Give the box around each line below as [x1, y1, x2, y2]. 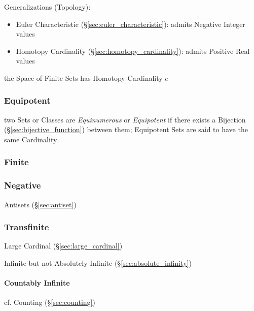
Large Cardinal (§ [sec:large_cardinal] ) [4, 240, 123, 251]
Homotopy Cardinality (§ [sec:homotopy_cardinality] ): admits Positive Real [16, 45, 250, 56]
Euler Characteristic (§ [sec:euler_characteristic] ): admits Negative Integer [16, 18, 245, 29]
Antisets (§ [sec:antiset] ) [4, 199, 77, 209]
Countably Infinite [4, 277, 70, 288]
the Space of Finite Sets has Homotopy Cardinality [4, 72, 163, 83]
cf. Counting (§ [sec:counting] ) [4, 297, 95, 307]
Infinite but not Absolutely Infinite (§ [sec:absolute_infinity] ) [4, 258, 192, 268]
